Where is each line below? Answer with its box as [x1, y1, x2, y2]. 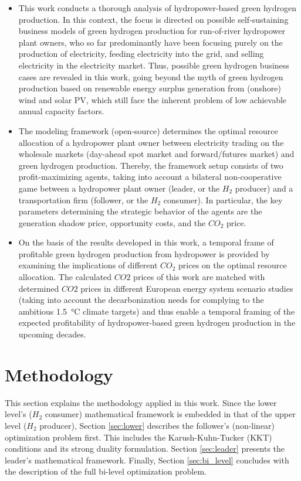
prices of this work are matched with [133, 271, 265, 283]
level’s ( [5, 408, 32, 420]
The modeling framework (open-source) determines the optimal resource [18, 124, 278, 137]
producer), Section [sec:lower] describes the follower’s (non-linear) [39, 419, 275, 431]
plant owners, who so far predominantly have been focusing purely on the [18, 36, 283, 48]
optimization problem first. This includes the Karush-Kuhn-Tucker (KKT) [5, 431, 272, 443]
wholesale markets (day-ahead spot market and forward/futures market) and [18, 148, 295, 160]
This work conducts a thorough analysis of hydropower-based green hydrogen [18, 2, 296, 13]
